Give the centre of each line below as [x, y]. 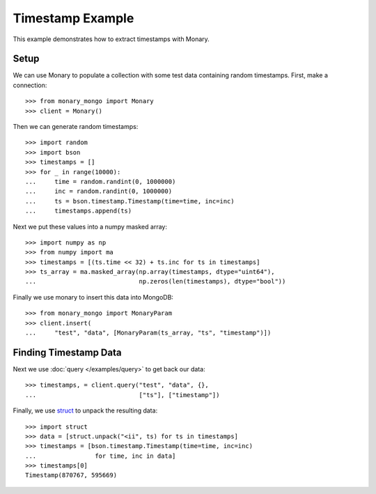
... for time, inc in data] [101, 456]
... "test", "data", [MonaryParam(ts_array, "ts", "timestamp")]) [148, 333]
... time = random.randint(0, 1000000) [101, 182]
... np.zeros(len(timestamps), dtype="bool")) [156, 281]
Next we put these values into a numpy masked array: [90, 226]
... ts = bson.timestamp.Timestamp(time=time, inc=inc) [130, 201]
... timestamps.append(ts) [79, 211]
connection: [30, 85]
